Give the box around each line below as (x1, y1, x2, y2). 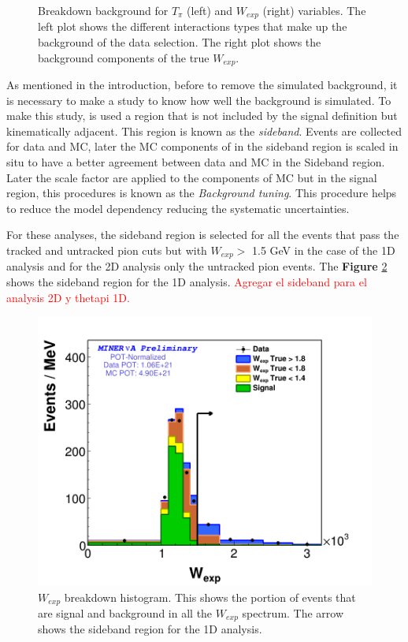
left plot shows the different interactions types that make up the (38, 18, 347, 35)
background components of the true (38, 49, 210, 65)
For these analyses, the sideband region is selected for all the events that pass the (6, 226, 399, 243)
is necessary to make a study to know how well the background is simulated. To (6, 91, 391, 108)
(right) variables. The (262, 2, 366, 18)
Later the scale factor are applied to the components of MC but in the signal (6, 169, 377, 185)
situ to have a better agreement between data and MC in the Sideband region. (6, 154, 385, 170)
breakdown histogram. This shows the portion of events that (64, 588, 356, 605)
